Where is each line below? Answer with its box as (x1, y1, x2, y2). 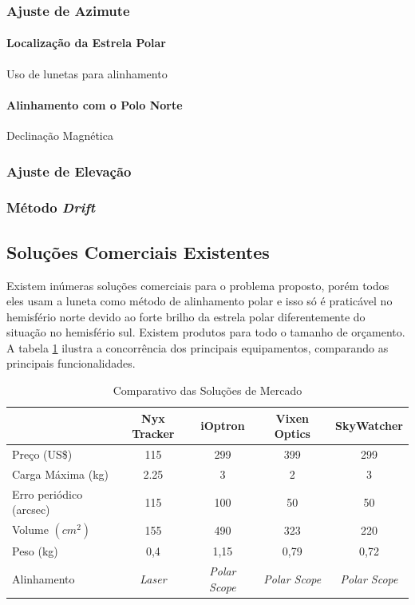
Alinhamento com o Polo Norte (6, 96, 183, 113)
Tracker (132, 425, 175, 442)
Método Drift (6, 197, 96, 217)
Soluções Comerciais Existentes (6, 239, 270, 264)
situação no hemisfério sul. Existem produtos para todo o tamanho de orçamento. (6, 324, 405, 340)
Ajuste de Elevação (6, 161, 132, 181)
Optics (274, 425, 310, 442)
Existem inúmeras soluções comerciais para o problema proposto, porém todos (6, 277, 389, 293)
